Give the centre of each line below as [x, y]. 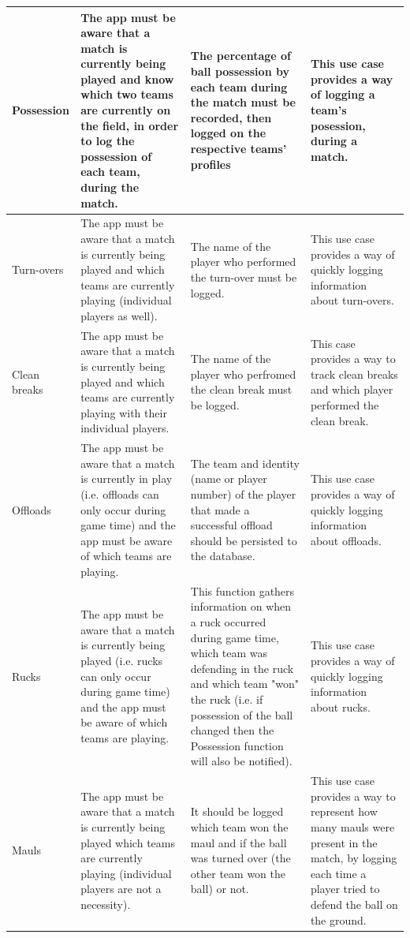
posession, [338, 125]
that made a [220, 509]
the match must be [243, 102]
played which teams [128, 842]
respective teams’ [239, 149]
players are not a [121, 889]
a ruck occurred [228, 622]
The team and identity [245, 463]
